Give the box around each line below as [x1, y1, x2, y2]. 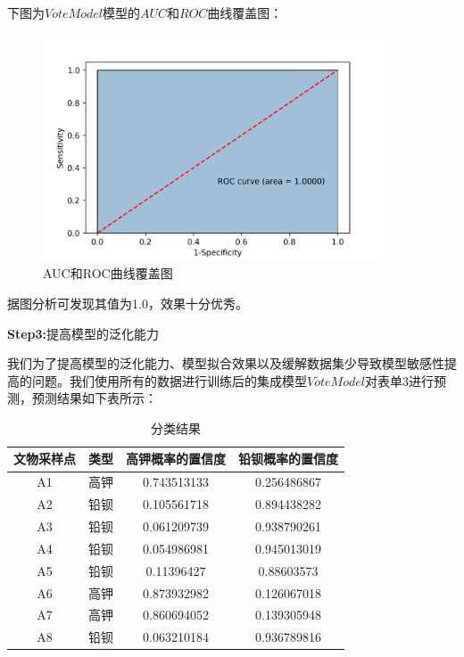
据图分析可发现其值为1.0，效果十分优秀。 [7, 293, 248, 312]
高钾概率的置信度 [126, 449, 226, 468]
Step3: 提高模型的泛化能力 [7, 324, 160, 342]
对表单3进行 [364, 371, 434, 390]
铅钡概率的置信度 [238, 449, 338, 468]
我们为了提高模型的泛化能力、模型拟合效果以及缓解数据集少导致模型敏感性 [7, 354, 444, 373]
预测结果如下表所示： [31, 389, 157, 407]
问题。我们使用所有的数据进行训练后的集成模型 [31, 371, 307, 390]
